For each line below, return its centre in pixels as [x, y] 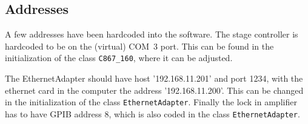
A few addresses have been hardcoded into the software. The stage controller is [152, 34]
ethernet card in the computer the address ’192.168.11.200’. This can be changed [154, 90]
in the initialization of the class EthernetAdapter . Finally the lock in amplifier [151, 102]
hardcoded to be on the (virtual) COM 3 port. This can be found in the [139, 46]
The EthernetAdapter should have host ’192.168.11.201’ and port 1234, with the [154, 78]
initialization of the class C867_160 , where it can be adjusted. [119, 58]
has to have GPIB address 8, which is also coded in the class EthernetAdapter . [152, 113]
